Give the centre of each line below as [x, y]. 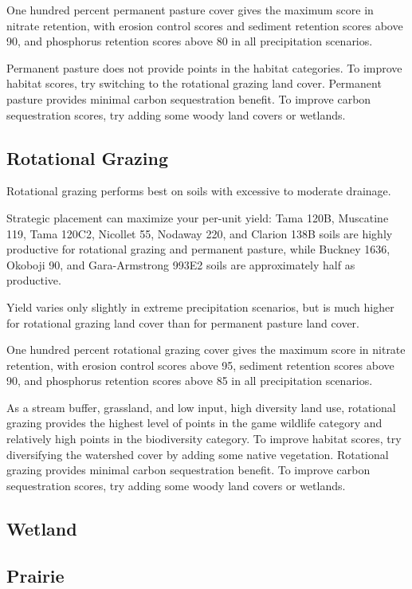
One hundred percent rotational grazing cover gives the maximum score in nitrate [206, 349]
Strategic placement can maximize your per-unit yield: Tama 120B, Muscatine [198, 217]
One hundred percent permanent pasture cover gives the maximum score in [190, 10]
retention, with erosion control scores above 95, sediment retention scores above [200, 365]
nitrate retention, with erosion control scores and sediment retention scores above [205, 25]
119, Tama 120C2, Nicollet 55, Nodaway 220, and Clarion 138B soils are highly [200, 233]
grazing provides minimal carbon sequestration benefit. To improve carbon [188, 470]
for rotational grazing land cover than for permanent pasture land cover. [183, 322]
